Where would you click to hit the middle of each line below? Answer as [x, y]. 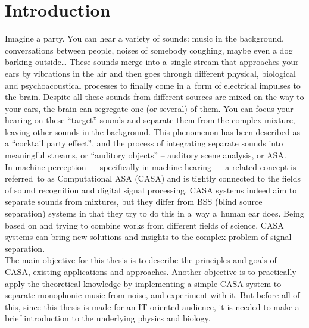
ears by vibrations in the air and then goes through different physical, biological [150, 73]
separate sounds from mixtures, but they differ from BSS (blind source [134, 202]
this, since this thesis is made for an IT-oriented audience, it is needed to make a [152, 306]
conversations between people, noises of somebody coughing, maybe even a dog [149, 50]
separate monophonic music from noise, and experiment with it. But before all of [152, 295]
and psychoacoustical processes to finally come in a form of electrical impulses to [153, 85]
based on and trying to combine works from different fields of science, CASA [144, 225]
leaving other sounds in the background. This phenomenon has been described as [153, 131]
